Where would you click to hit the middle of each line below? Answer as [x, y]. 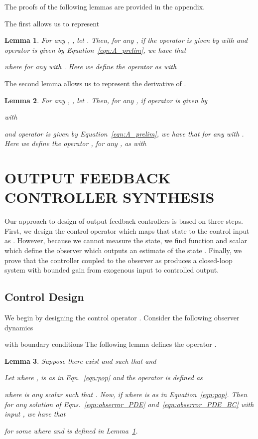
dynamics [19, 327]
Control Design [44, 297]
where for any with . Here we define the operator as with [91, 67]
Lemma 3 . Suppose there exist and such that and [80, 361]
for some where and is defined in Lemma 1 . [71, 430]
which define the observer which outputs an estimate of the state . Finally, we [123, 250]
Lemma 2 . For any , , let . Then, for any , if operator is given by [106, 100]
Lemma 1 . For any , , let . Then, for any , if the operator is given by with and [126, 40]
